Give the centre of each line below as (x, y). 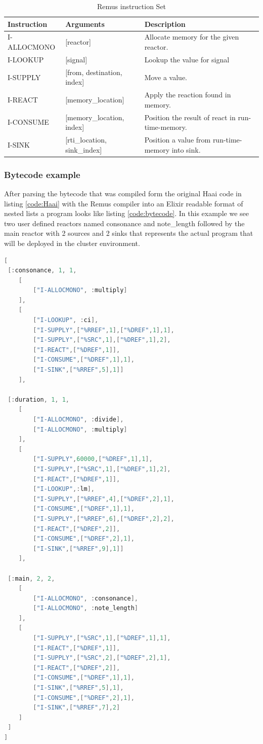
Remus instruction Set (131, 6)
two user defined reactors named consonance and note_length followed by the (124, 223)
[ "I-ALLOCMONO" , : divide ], (78, 419)
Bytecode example (42, 174)
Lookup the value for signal (187, 59)
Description (165, 24)
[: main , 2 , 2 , (31, 578)
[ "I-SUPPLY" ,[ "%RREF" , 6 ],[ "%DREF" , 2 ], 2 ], (104, 519)
